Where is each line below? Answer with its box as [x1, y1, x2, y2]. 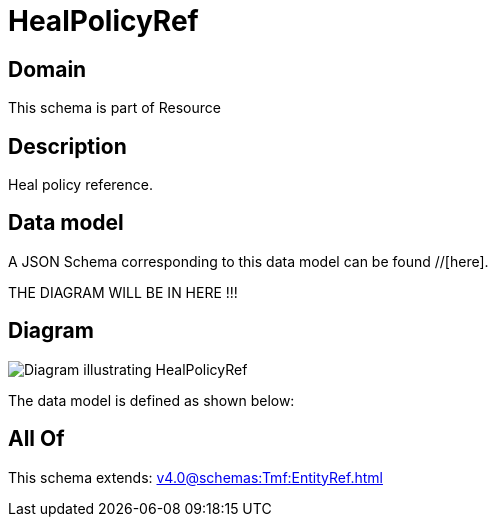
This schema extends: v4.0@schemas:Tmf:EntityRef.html [8, 468, 383, 486]
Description [8, 133, 127, 159]
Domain [8, 56, 87, 82]
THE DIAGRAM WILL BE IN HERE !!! [8, 283, 238, 301]
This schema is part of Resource [8, 99, 221, 117]
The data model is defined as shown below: [8, 391, 295, 409]
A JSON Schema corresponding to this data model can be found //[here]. [8, 252, 489, 270]
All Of [8, 426, 65, 452]
